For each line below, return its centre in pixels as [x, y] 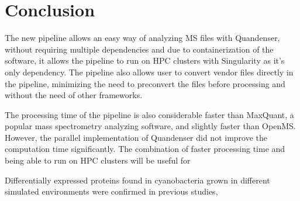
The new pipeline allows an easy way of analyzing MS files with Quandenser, [142, 38]
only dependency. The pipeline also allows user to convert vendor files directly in [149, 72]
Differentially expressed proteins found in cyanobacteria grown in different [137, 180]
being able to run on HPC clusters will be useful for [98, 160]
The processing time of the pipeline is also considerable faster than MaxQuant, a [149, 114]
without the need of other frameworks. [74, 95]
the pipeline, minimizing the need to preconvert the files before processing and [145, 83]
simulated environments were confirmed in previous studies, [111, 191]
